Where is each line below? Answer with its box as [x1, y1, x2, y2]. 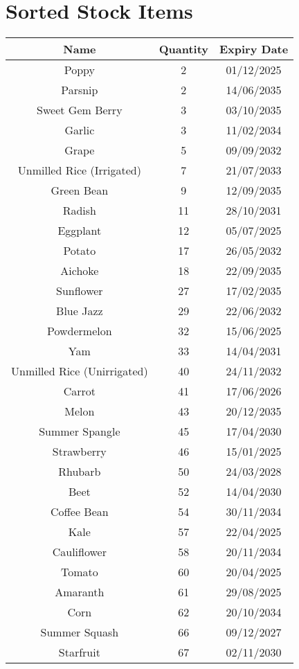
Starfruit [58, 644, 100, 661]
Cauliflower [52, 544, 107, 560]
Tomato [60, 564, 98, 580]
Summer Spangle [39, 423, 120, 440]
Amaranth [55, 584, 105, 600]
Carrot [63, 383, 96, 400]
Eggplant [57, 222, 102, 239]
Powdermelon [47, 323, 112, 339]
